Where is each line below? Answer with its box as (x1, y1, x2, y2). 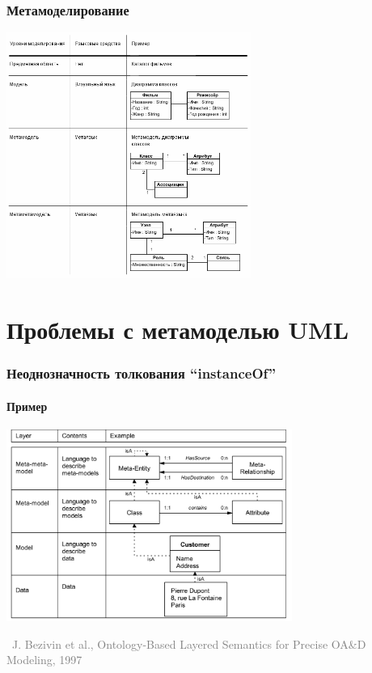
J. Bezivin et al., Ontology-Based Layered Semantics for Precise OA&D (11, 635, 366, 652)
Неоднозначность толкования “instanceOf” (6, 363, 277, 383)
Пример (6, 397, 48, 414)
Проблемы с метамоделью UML (6, 312, 349, 345)
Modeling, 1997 (6, 651, 82, 668)
